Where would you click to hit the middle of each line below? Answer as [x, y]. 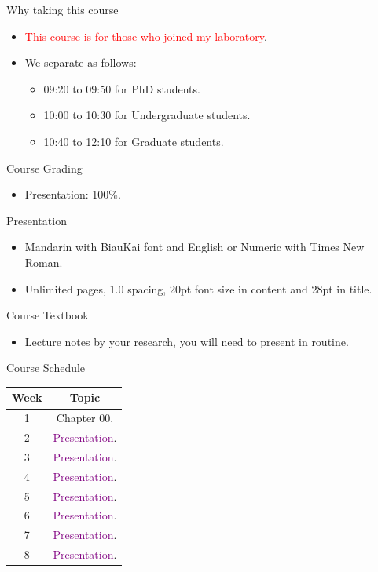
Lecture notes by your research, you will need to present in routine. [187, 341]
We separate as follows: [81, 62]
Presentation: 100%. [73, 194]
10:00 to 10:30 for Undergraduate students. [147, 115]
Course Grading [44, 168]
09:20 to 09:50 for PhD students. [122, 88]
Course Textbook [48, 315]
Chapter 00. [85, 418]
